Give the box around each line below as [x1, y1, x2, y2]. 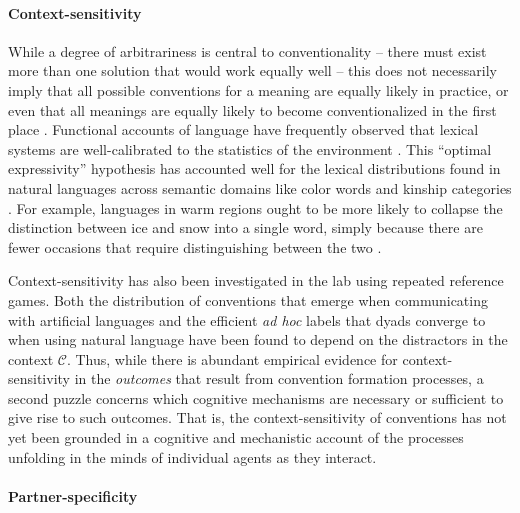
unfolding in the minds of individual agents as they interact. [8, 446, 377, 467]
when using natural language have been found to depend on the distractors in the [8, 329, 508, 350]
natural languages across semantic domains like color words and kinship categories [8, 177, 512, 198]
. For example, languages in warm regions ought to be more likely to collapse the [8, 197, 503, 218]
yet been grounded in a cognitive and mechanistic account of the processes [8, 427, 464, 448]
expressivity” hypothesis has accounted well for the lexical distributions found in [8, 158, 501, 179]
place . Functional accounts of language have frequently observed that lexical [8, 119, 479, 140]
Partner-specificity [8, 485, 138, 506]
